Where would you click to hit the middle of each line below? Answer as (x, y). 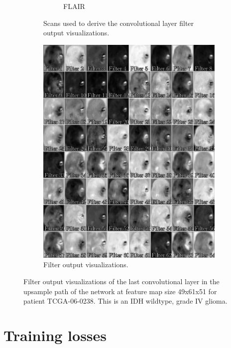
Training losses (55, 335)
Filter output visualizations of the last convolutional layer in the (121, 281)
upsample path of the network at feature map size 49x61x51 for (120, 291)
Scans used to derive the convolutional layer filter (119, 23)
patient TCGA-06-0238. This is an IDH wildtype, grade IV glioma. (125, 301)
